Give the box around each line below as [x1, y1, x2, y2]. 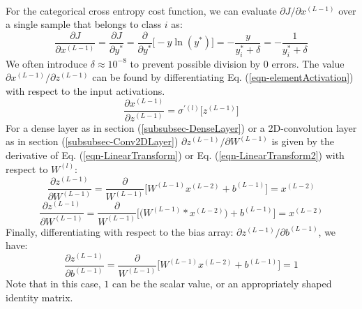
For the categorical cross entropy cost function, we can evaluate [6, 3, 277, 17]
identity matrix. [6, 289, 73, 304]
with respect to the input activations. [6, 83, 165, 98]
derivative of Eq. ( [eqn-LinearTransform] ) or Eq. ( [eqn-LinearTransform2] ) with [6, 147, 345, 162]
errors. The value [271, 56, 345, 70]
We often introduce [6, 56, 88, 70]
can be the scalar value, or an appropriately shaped [112, 276, 332, 291]
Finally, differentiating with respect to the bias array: [6, 224, 234, 239]
